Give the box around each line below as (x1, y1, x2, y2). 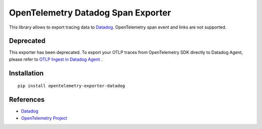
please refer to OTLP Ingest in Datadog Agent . (9, 56, 103, 62)
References (9, 96, 45, 104)
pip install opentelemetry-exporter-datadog (17, 83, 126, 89)
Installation (9, 69, 44, 77)
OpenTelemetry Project (21, 115, 67, 121)
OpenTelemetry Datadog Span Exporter (9, 7, 171, 18)
